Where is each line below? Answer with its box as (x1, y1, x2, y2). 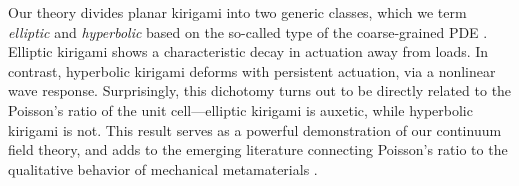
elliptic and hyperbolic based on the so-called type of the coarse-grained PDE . (8, 21, 488, 42)
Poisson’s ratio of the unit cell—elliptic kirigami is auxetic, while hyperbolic (8, 99, 473, 120)
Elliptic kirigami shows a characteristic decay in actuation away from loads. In (8, 41, 489, 62)
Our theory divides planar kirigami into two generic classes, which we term (8, 2, 467, 22)
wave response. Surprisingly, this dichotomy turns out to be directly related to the (8, 80, 512, 101)
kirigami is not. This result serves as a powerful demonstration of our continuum (8, 119, 502, 140)
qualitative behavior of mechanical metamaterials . (8, 158, 318, 179)
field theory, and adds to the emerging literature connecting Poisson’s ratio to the (8, 139, 508, 160)
